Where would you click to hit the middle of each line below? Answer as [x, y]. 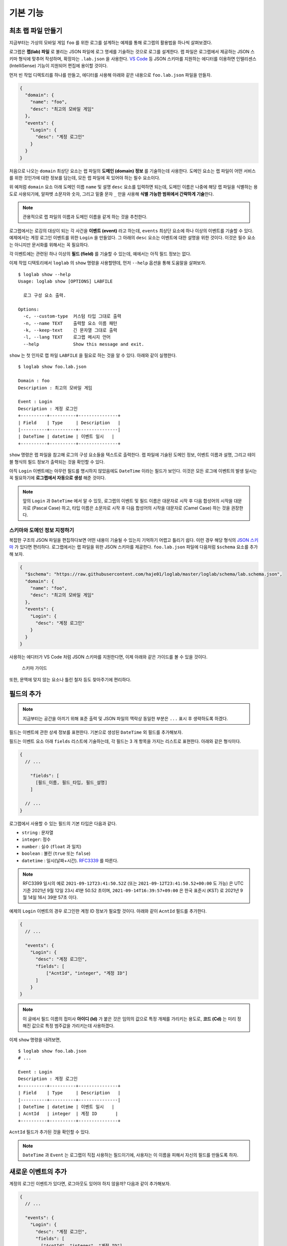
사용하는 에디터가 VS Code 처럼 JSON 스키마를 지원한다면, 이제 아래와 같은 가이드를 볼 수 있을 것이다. [108, 657]
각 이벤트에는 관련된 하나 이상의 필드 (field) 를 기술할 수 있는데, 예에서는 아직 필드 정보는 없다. [100, 254]
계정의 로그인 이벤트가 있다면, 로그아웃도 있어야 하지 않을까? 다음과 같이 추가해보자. [90, 1183]
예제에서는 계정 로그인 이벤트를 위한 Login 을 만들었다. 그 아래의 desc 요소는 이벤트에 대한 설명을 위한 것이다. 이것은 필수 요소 [132, 238]
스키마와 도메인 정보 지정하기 [42, 530]
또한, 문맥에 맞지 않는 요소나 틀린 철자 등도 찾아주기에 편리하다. [70, 679]
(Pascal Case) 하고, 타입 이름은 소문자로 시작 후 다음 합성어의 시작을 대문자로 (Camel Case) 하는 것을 [131, 508]
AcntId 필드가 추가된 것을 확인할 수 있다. [50, 1132]
